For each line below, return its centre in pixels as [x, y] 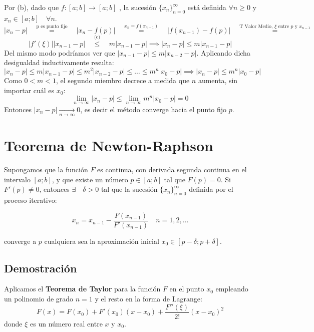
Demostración [41, 268]
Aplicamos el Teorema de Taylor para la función [82, 289]
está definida [207, 7]
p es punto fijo [52, 26]
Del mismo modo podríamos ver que [60, 52]
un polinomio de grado [39, 299]
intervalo [17, 179]
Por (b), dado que [32, 7]
